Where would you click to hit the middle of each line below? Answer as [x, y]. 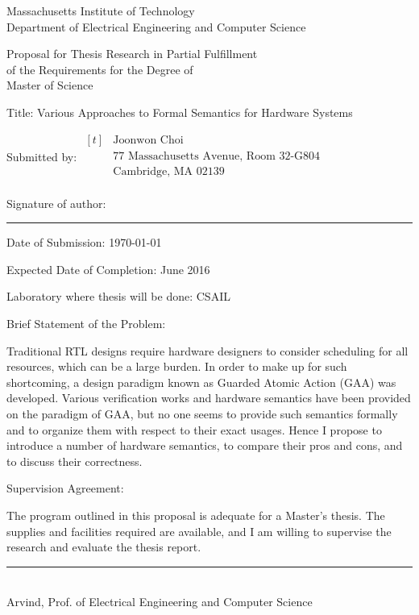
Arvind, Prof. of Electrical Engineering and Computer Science [160, 602]
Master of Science [50, 85]
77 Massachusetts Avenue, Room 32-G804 [217, 156]
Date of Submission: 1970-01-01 [84, 242]
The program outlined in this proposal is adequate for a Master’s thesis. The [196, 515]
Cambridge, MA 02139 [169, 171]
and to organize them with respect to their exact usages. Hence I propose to [194, 429]
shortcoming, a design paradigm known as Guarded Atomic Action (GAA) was [201, 382]
